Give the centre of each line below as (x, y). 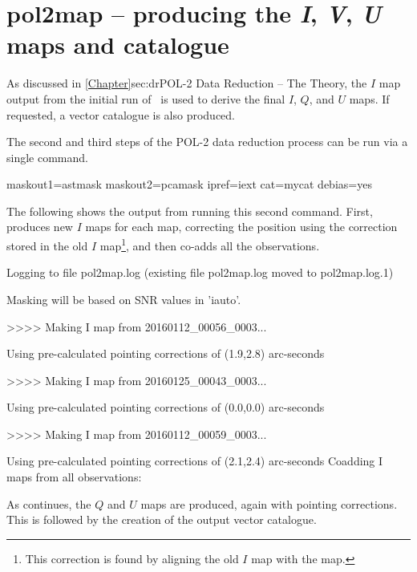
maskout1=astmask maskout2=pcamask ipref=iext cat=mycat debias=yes (189, 184)
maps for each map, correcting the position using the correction (241, 227)
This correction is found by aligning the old (132, 558)
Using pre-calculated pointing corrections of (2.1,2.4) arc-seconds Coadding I (195, 461)
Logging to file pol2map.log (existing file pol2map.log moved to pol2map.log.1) (200, 272)
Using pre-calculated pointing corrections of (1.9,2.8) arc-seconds (166, 353)
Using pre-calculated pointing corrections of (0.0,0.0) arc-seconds (166, 407)
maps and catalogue (118, 45)
